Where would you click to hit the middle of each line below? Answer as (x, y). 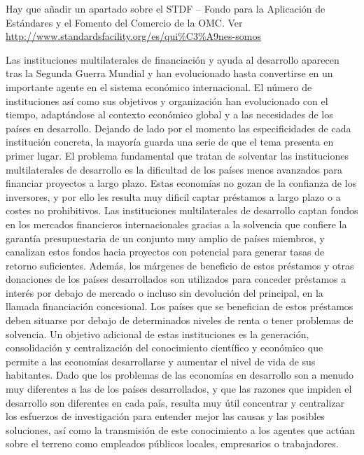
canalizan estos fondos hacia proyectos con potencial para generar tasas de (165, 252)
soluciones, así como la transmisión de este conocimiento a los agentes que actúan (181, 429)
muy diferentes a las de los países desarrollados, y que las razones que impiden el (179, 389)
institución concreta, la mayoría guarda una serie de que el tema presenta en (170, 142)
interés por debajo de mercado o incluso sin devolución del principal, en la (164, 292)
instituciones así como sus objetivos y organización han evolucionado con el (167, 100)
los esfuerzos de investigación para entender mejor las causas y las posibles (165, 416)
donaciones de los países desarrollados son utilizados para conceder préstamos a (176, 279)
